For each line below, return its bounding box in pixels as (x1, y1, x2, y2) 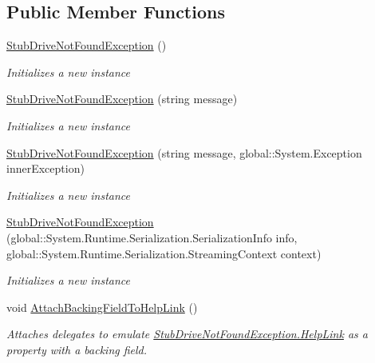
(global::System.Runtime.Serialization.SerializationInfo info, (6, 229, 298, 245)
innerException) (6, 160, 85, 177)
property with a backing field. (6, 341, 148, 357)
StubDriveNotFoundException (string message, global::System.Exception (6, 144, 362, 161)
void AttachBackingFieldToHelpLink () (6, 298, 198, 315)
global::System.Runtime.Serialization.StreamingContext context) (6, 245, 322, 261)
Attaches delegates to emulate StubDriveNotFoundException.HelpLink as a (6, 325, 368, 342)
